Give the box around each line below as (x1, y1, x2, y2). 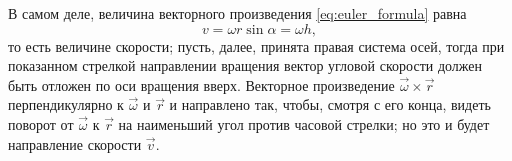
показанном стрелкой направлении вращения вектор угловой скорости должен (8, 55, 483, 76)
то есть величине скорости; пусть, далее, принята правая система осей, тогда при (8, 35, 505, 56)
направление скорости (8, 133, 142, 154)
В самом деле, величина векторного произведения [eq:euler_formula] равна (8, 3, 467, 23)
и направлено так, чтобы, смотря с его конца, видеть (169, 94, 491, 115)
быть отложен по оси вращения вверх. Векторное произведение (8, 74, 395, 95)
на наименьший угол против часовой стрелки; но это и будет (118, 113, 490, 134)
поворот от (8, 113, 74, 134)
